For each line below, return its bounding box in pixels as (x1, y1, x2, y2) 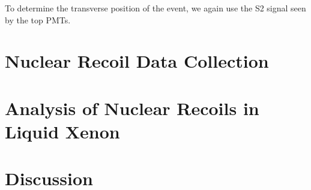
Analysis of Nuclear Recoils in (5, 95, 259, 120)
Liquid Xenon (5, 119, 120, 143)
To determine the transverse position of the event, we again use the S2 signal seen (5, 2, 306, 14)
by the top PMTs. (5, 13, 71, 26)
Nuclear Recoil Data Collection (5, 49, 269, 73)
